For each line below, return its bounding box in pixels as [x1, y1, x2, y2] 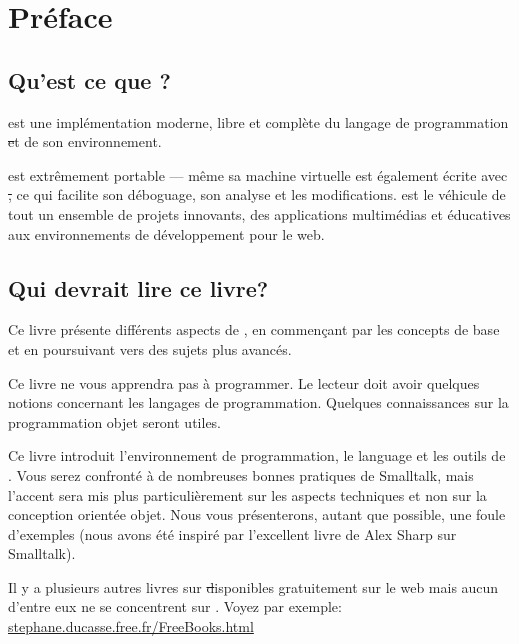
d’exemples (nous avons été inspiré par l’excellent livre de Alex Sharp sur [8, 523, 457, 544]
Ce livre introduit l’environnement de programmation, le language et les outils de [8, 445, 506, 466]
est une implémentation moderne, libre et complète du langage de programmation [8, 111, 509, 132]
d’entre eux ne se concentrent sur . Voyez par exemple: [8, 596, 342, 617]
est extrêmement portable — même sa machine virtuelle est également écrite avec [8, 164, 508, 185]
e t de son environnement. [8, 131, 162, 152]
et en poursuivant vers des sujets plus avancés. [8, 338, 292, 359]
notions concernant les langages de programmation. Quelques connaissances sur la [8, 392, 509, 413]
